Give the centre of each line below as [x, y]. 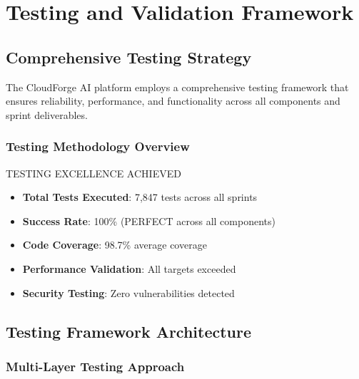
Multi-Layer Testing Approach [95, 366]
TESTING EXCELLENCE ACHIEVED [93, 173]
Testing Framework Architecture [129, 331]
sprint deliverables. [47, 114]
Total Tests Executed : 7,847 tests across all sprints [140, 197]
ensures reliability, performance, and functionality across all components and [173, 101]
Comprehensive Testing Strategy [129, 57]
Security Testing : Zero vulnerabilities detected [128, 292]
